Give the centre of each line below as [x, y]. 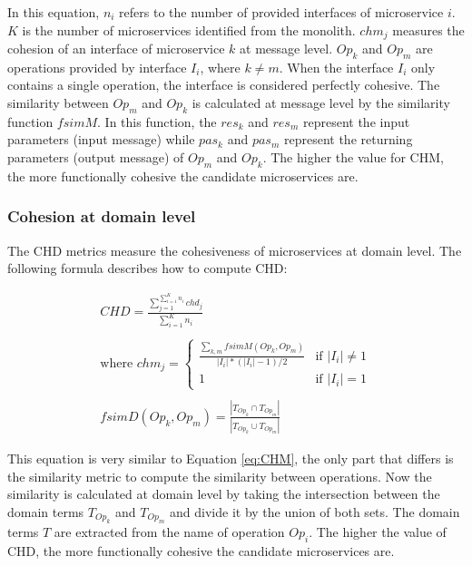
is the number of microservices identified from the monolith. [189, 29]
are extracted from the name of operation [169, 532]
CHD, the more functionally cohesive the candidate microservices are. [201, 551]
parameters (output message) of [96, 157]
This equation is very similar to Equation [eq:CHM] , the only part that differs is [231, 459]
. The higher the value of [378, 532]
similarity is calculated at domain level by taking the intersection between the [224, 494]
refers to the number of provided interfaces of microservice [281, 12]
